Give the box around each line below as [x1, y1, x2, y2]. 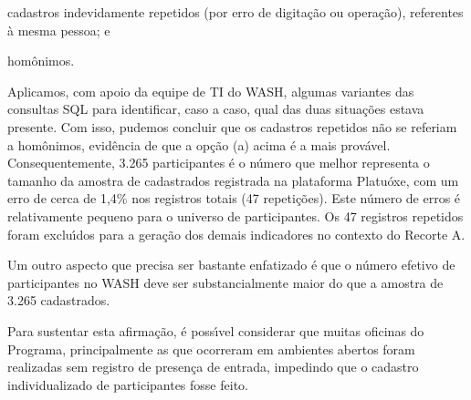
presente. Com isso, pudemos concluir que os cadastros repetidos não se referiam [7, 117, 457, 136]
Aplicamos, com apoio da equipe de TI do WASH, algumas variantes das [7, 81, 414, 100]
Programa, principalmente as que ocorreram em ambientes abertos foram [7, 339, 415, 358]
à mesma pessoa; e [7, 20, 110, 39]
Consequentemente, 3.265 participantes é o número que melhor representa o [7, 153, 430, 172]
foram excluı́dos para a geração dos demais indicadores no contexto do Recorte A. [7, 224, 466, 243]
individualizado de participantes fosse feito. [7, 374, 248, 394]
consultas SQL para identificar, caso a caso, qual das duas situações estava [7, 99, 424, 118]
